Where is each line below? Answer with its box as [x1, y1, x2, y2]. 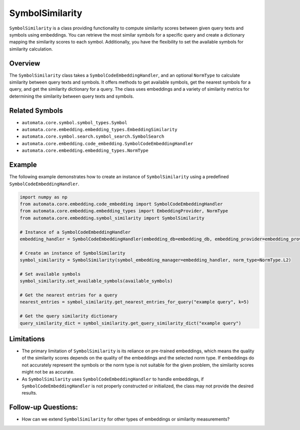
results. [21, 390, 37, 396]
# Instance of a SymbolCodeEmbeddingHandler [19, 229, 131, 235]
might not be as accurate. [21, 369, 74, 375]
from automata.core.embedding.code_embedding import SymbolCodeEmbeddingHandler [19, 201, 223, 207]
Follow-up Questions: [9, 403, 78, 411]
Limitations [9, 334, 45, 343]
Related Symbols [9, 106, 63, 115]
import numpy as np [19, 194, 67, 200]
